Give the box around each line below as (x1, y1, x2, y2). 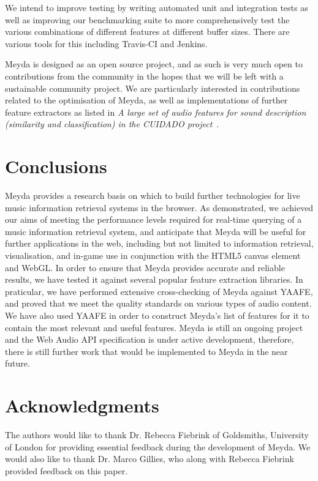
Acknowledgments (5, 393, 159, 418)
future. (5, 357, 30, 370)
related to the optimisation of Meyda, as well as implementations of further (5, 94, 288, 106)
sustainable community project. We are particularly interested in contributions (5, 81, 300, 94)
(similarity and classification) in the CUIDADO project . (5, 117, 219, 130)
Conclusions (5, 154, 107, 179)
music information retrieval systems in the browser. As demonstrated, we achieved (5, 201, 314, 214)
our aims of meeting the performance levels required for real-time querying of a (5, 213, 302, 226)
